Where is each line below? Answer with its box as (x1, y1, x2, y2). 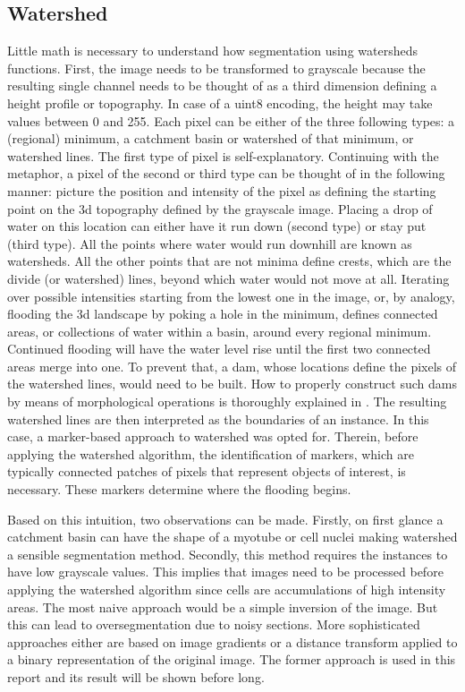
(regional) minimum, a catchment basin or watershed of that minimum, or (7, 129, 414, 148)
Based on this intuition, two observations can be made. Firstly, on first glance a (7, 509, 444, 528)
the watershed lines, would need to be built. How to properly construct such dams (7, 374, 457, 393)
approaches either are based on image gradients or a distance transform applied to (7, 632, 458, 651)
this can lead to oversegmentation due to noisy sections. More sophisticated (7, 615, 420, 634)
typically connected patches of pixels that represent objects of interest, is (7, 462, 406, 481)
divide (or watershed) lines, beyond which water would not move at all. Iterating (7, 269, 450, 287)
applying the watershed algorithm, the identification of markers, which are (7, 444, 414, 463)
